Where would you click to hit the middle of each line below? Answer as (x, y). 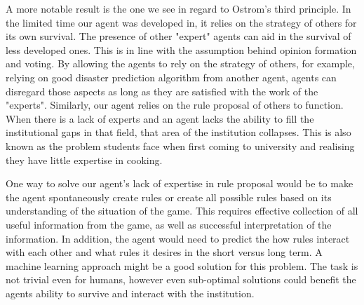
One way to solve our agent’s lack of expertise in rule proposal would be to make (180, 183)
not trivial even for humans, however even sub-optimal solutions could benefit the (181, 279)
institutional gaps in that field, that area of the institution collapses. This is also (178, 132)
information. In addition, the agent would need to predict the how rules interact (178, 238)
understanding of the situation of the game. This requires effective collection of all (182, 211)
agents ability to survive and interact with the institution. (130, 293)
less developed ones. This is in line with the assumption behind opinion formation (181, 49)
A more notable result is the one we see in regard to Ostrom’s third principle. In (178, 8)
